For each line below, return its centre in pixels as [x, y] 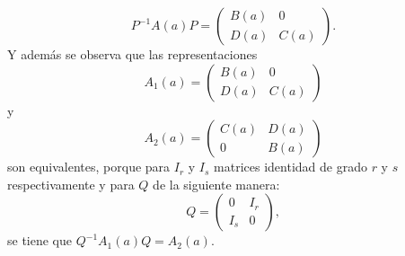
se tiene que [40, 240]
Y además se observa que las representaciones [132, 54]
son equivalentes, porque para [89, 167]
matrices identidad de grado [291, 167]
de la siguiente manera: [216, 184]
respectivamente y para [71, 184]
